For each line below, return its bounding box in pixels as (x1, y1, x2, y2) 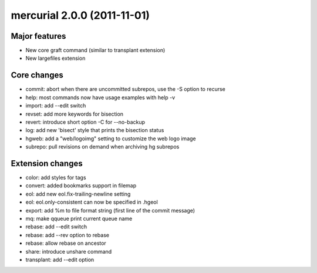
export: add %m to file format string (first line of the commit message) (25, 207, 195, 214)
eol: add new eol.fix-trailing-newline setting (25, 190, 131, 197)
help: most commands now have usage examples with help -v (25, 94, 176, 101)
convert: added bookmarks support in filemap (25, 182, 137, 189)
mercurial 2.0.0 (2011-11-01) (11, 9, 150, 22)
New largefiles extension (25, 55, 86, 62)
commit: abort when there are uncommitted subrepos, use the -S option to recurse (25, 86, 225, 93)
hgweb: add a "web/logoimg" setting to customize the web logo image (25, 135, 196, 142)
